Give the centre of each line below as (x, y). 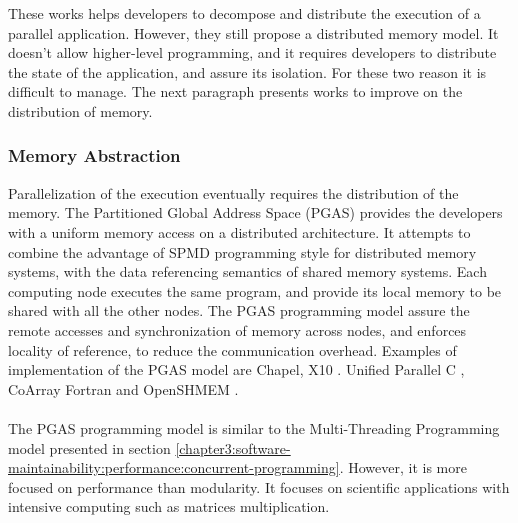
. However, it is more (403, 467)
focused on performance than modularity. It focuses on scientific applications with (259, 486)
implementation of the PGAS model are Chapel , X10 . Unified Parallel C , (236, 369)
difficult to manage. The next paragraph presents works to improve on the (235, 91)
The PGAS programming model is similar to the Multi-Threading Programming (254, 427)
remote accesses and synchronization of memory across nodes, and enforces (237, 329)
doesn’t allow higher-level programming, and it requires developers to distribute (252, 52)
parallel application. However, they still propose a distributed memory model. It (253, 32)
